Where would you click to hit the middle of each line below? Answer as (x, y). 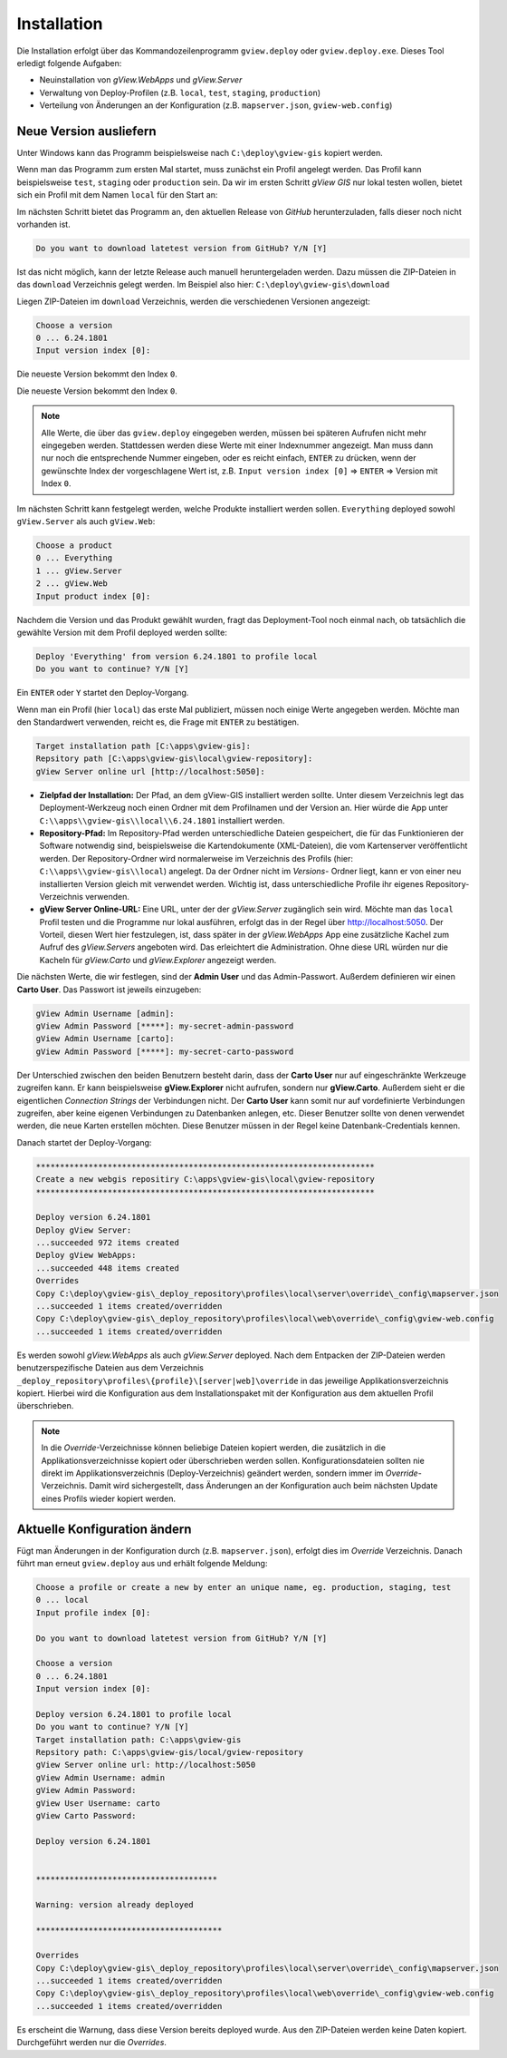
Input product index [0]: (93, 596)
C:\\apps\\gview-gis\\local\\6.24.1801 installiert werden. (162, 820)
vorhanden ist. (44, 224)
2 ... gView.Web (72, 584)
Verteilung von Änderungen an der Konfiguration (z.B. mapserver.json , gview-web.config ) (216, 105)
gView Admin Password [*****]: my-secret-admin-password (165, 1026)
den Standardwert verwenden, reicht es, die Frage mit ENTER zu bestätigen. (158, 722)
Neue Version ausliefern (87, 131)
